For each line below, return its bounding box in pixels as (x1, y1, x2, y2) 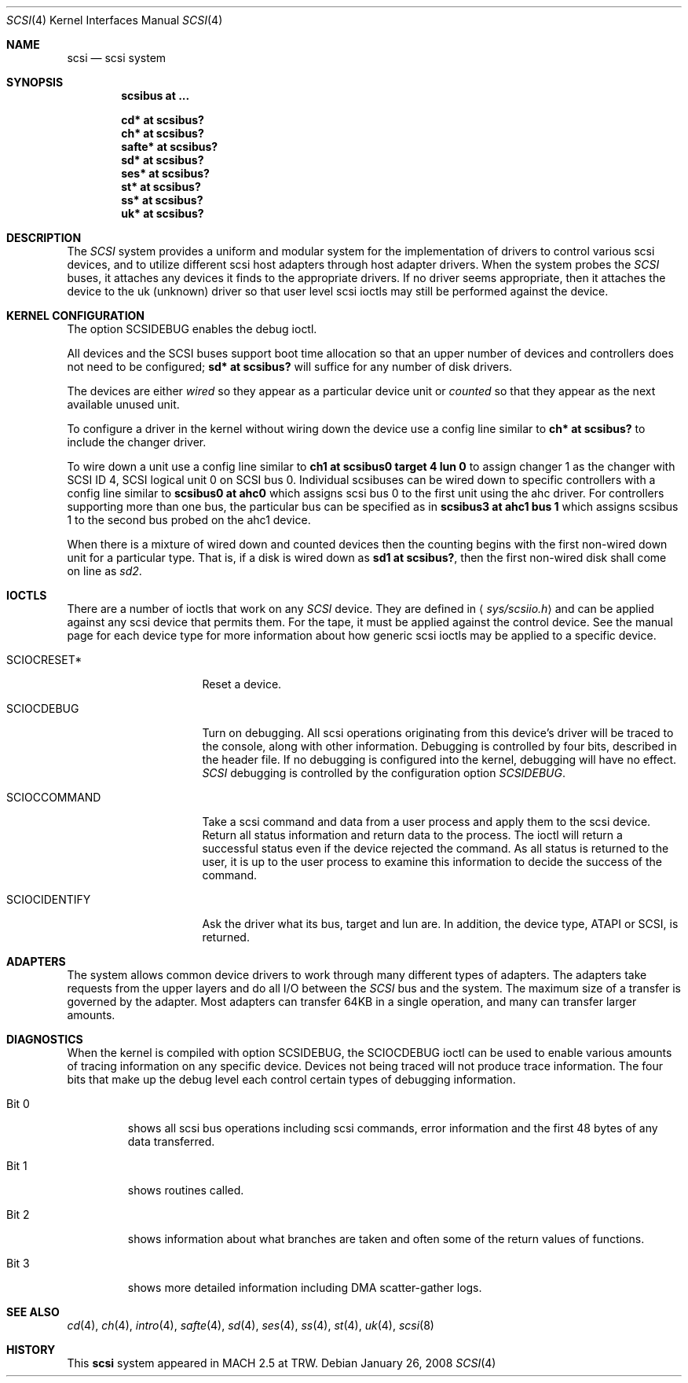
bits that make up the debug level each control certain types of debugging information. (67, 1073, 516, 1086)
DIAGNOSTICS (6, 1033, 83, 1046)
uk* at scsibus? (121, 207, 204, 220)
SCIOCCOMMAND (6, 791, 101, 804)
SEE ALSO (6, 1305, 60, 1319)
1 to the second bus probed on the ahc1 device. (67, 513, 311, 526)
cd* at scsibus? (121, 113, 204, 127)
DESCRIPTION (6, 231, 82, 244)
